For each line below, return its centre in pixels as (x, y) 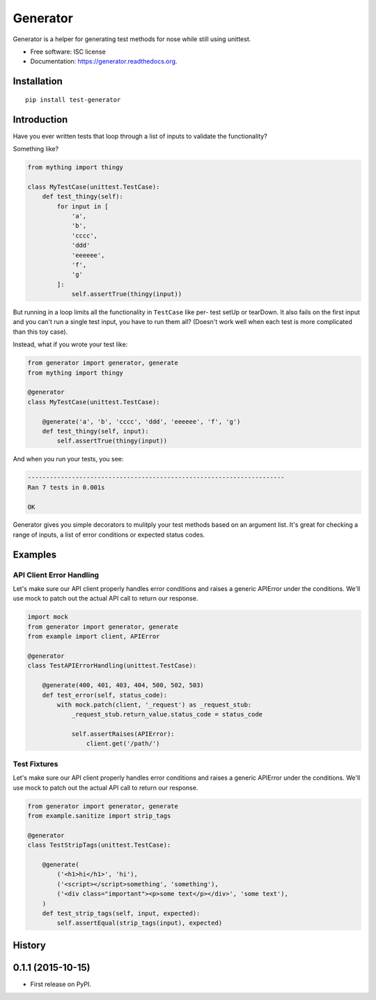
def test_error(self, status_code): (104, 695)
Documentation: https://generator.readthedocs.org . (104, 61)
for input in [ (83, 206)
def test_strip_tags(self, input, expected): (121, 913)
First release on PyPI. (61, 984)
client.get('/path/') (123, 744)
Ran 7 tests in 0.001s (66, 487)
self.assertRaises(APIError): (123, 734)
